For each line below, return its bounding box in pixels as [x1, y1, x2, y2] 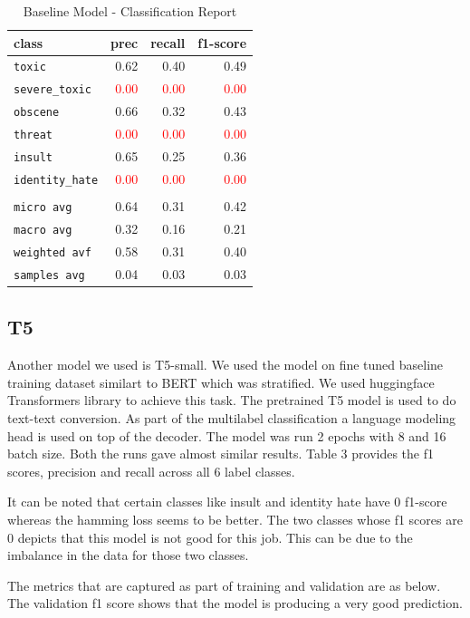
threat [14, 129, 53, 142]
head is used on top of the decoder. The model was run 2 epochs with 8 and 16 [7, 426, 446, 445]
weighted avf [14, 246, 91, 259]
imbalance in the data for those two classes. [7, 546, 249, 565]
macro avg [14, 224, 72, 237]
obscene [14, 106, 60, 120]
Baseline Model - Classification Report [23, 2, 237, 20]
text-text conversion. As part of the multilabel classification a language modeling [7, 408, 456, 427]
